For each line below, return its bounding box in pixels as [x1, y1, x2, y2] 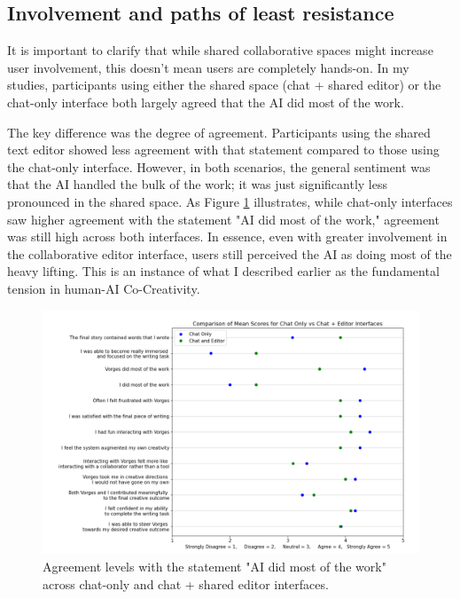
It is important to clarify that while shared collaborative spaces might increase [7, 41, 433, 59]
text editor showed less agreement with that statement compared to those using [7, 140, 440, 159]
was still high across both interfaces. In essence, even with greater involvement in [7, 227, 448, 246]
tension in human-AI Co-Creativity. [7, 279, 200, 297]
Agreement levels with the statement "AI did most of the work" [43, 557, 386, 576]
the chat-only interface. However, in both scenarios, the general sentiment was [7, 157, 431, 176]
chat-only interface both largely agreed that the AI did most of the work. [7, 92, 404, 111]
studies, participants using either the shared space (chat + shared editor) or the [7, 75, 441, 94]
